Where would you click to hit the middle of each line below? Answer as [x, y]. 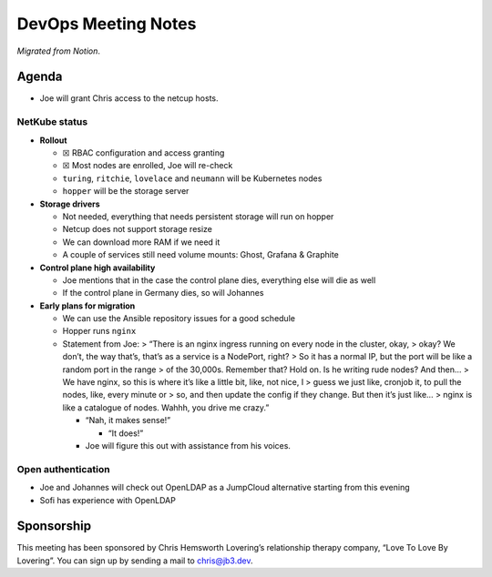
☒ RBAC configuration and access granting [143, 152]
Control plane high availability [97, 268]
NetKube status [52, 122]
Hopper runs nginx [99, 331]
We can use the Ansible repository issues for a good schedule [179, 319]
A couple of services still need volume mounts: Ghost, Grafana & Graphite [200, 255]
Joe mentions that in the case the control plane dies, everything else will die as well [219, 280]
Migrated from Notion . [58, 51]
